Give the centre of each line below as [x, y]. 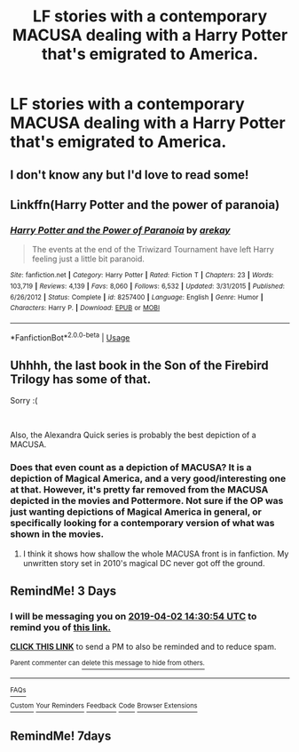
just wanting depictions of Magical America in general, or [136, 512]
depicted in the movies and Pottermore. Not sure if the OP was [147, 501]
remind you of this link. [61, 627]
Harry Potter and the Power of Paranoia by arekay [120, 230]
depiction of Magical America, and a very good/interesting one [148, 479]
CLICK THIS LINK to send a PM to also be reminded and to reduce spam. [143, 647]
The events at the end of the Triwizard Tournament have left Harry [153, 250]
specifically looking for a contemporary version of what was [142, 524]
